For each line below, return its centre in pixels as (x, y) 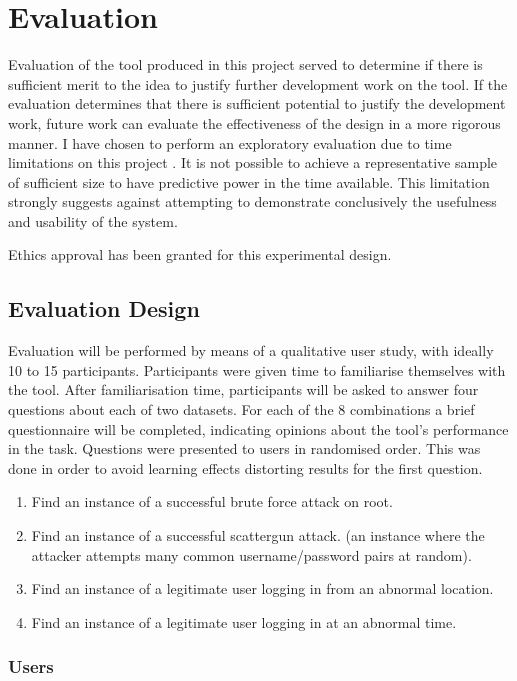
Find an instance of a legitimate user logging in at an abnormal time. (244, 621)
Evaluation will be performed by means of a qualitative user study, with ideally (251, 350)
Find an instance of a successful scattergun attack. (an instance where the (258, 535)
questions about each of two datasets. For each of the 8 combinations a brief (241, 409)
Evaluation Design (104, 308)
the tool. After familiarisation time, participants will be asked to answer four (243, 389)
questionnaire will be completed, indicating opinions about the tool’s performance (258, 428)
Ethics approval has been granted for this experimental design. (200, 254)
